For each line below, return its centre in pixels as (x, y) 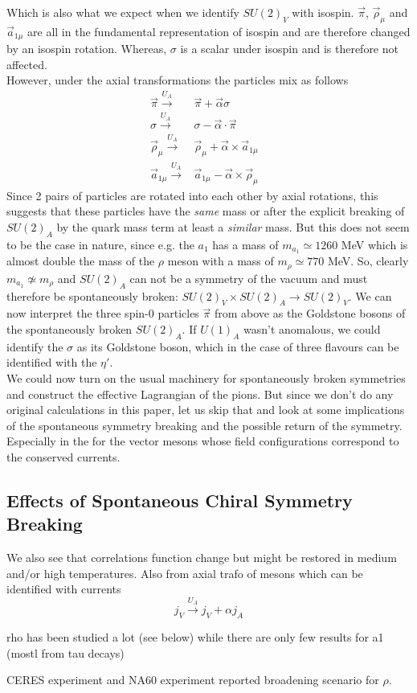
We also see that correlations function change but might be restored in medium (202, 558)
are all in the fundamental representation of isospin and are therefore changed (219, 31)
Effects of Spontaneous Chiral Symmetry (180, 500)
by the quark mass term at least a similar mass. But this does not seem (233, 226)
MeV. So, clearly (368, 261)
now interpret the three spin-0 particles (103, 313)
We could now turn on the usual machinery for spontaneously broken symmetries (206, 378)
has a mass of (245, 244)
